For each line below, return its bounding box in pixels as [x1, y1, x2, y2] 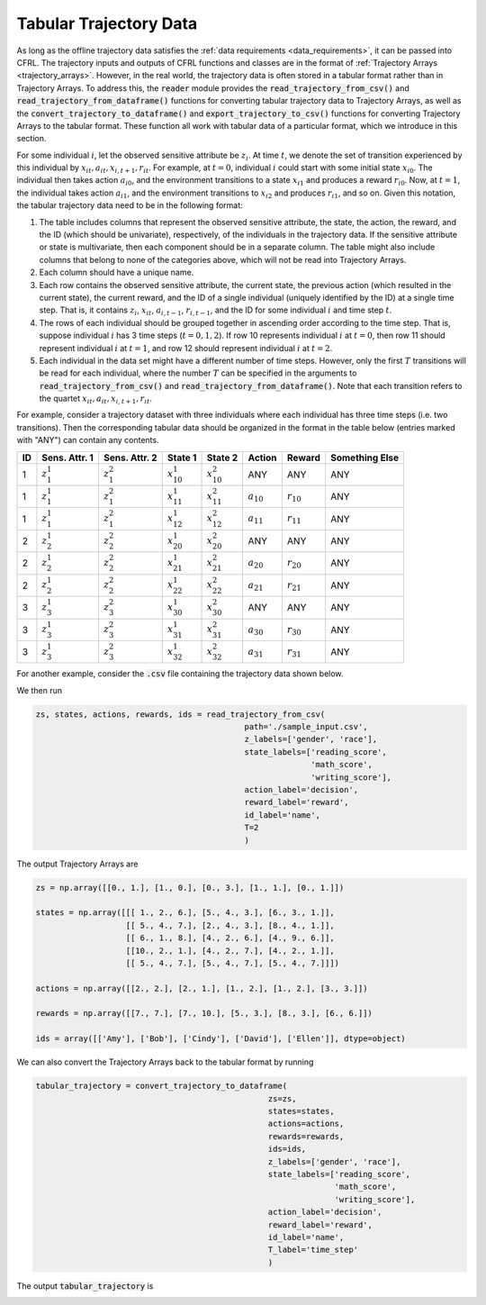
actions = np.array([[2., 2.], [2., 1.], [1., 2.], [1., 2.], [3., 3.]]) [35, 983, 368, 993]
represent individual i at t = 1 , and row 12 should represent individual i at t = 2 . [39, 342, 333, 353]
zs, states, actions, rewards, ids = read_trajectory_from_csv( [35, 709, 326, 720]
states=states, [267, 1106, 335, 1116]
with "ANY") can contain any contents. [16, 435, 159, 446]
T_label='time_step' [267, 1245, 359, 1255]
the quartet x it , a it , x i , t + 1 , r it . [39, 393, 153, 405]
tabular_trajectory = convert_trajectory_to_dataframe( [35, 1081, 288, 1092]
